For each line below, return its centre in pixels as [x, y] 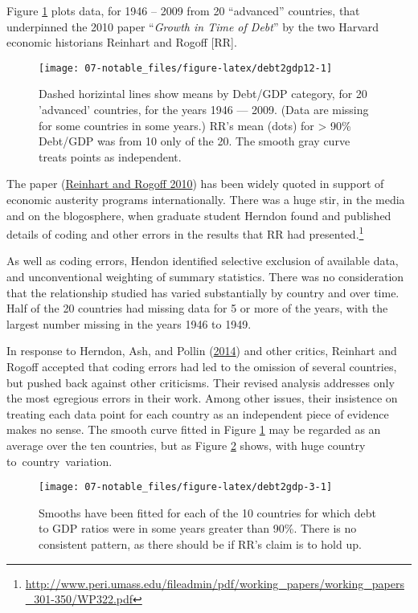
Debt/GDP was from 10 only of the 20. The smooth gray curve [195, 141]
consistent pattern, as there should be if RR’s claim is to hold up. [200, 544]
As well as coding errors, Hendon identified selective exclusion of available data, [203, 261]
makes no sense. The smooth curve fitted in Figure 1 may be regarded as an [194, 429]
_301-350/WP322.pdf [79, 599]
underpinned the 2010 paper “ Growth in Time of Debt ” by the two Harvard [193, 26]
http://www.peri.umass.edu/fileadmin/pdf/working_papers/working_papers [215, 583]
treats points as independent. [110, 156]
